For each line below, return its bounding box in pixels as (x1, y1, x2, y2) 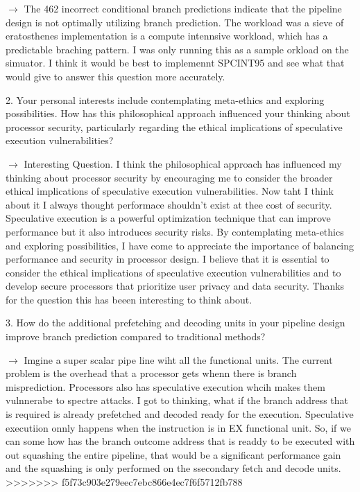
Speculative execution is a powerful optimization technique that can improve (6, 211, 331, 225)
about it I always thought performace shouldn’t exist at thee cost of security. (6, 197, 332, 211)
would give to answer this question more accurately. (6, 69, 225, 83)
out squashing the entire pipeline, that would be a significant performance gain (6, 447, 341, 462)
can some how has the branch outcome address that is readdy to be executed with (6, 434, 355, 448)
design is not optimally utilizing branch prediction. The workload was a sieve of (6, 15, 344, 29)
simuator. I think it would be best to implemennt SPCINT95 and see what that (6, 55, 345, 70)
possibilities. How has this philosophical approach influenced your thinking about (6, 106, 350, 121)
